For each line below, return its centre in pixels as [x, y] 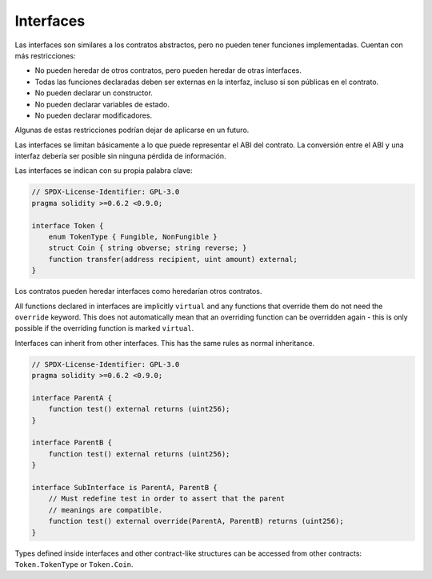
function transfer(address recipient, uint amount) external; [173, 259]
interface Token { [68, 225]
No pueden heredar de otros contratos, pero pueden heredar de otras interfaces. [168, 70]
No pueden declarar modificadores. [93, 115]
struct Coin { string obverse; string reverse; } [148, 248]
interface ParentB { [72, 443]
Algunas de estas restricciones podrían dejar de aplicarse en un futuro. [132, 130]
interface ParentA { [72, 398]
